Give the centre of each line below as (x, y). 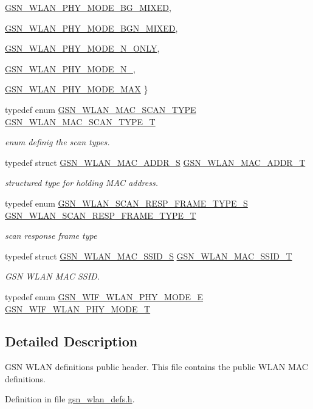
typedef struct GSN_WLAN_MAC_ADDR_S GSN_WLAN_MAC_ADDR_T (155, 162)
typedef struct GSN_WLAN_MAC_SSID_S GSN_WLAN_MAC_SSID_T (149, 256)
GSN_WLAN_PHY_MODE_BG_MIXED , (88, 7)
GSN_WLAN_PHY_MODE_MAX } (77, 89)
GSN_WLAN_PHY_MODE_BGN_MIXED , (91, 28)
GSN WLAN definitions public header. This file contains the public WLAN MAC (156, 367)
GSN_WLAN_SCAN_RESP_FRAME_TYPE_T (101, 215)
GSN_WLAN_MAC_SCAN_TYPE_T (80, 121)
